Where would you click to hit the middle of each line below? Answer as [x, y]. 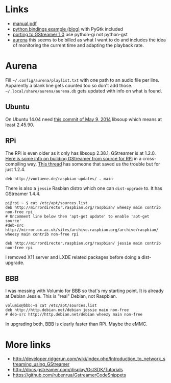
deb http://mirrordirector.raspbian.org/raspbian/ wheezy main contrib [83, 207]
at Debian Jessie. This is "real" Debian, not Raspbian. [61, 296]
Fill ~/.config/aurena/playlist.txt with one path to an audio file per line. [82, 80]
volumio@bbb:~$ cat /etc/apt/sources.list [51, 306]
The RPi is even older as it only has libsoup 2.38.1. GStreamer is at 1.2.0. [81, 153]
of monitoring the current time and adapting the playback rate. [78, 45]
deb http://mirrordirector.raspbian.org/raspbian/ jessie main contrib [83, 243]
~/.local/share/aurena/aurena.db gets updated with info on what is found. [84, 91]
